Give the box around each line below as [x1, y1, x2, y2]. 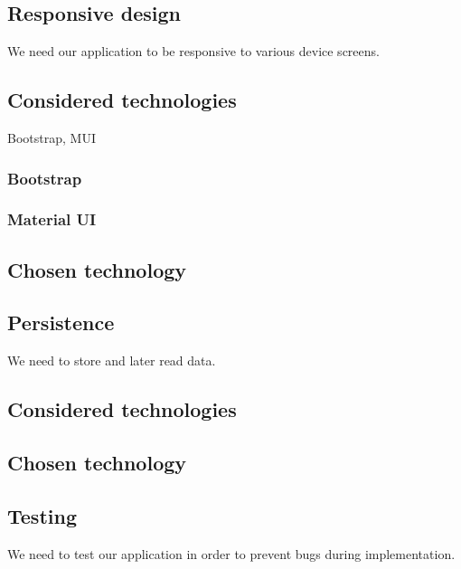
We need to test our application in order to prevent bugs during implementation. [7, 544, 456, 563]
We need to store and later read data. [7, 351, 216, 370]
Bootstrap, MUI [7, 128, 96, 147]
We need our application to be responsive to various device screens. [7, 42, 380, 61]
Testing [7, 501, 77, 529]
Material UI [7, 208, 97, 231]
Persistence [7, 308, 115, 337]
